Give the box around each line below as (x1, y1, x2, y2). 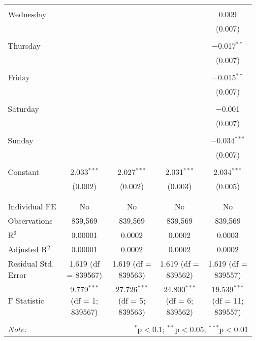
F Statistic (8, 295, 44, 306)
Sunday (8, 135, 33, 146)
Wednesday (8, 8, 47, 20)
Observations (8, 215, 53, 226)
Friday (8, 71, 30, 83)
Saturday (8, 103, 39, 114)
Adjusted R (8, 243, 47, 255)
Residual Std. (8, 258, 54, 269)
